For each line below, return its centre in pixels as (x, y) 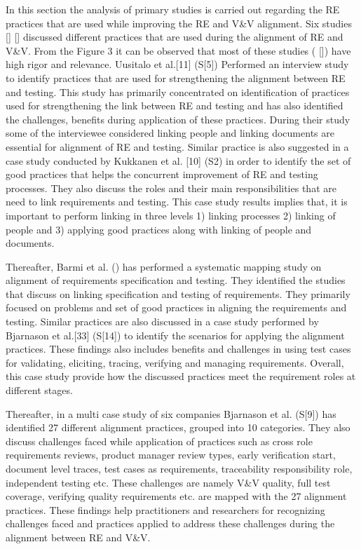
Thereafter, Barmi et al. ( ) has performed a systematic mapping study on (164, 266)
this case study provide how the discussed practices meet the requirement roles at (181, 376)
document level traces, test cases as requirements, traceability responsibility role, (179, 468)
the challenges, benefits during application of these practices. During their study (178, 119)
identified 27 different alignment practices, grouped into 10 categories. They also (178, 427)
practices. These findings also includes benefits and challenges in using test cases (178, 349)
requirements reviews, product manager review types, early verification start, (171, 455)
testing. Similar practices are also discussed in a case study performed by (162, 321)
